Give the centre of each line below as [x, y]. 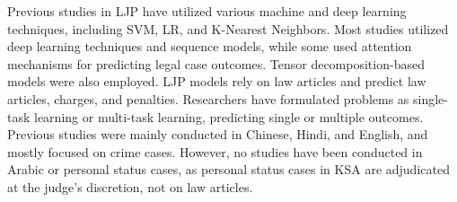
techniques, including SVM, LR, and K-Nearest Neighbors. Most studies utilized [228, 28]
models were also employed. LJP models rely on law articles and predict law [217, 81]
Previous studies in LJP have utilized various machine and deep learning [207, 11]
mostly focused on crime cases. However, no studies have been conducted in [215, 151]
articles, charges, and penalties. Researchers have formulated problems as [208, 98]
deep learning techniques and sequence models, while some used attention [210, 46]
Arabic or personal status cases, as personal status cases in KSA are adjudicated [228, 169]
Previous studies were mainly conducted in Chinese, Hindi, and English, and [218, 134]
